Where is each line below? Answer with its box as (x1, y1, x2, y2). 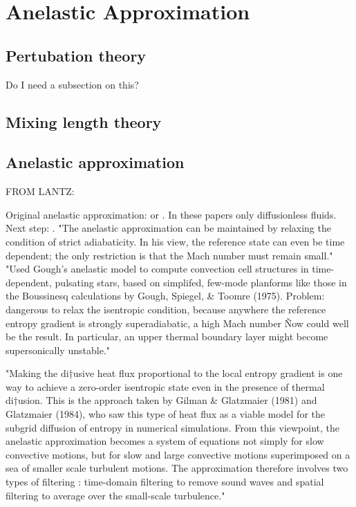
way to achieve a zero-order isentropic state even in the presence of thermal (6, 379, 325, 394)
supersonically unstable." (6, 342, 110, 357)
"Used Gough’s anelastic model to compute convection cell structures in (6, 261, 309, 276)
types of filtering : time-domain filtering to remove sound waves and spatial (6, 474, 324, 489)
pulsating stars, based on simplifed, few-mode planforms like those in (55, 275, 347, 289)
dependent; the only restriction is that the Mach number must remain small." (6, 248, 333, 262)
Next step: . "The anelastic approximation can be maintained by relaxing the (6, 221, 331, 235)
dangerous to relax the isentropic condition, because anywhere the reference (6, 302, 326, 316)
